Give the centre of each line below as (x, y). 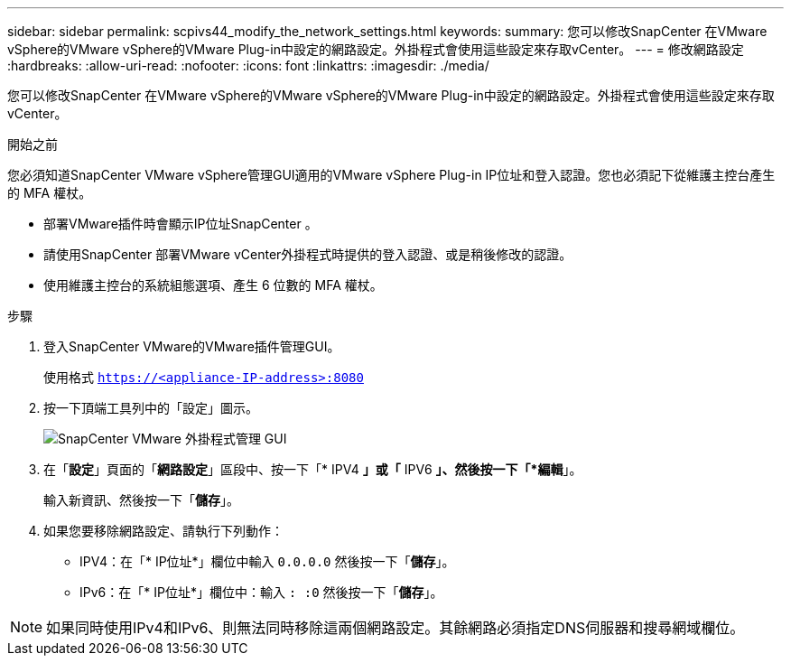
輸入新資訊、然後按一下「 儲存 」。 (141, 500)
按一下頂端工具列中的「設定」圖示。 (151, 408)
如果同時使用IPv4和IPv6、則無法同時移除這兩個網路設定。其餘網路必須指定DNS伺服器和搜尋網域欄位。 (395, 628)
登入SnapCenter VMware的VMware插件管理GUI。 (192, 346)
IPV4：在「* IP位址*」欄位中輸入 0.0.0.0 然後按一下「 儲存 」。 (267, 561)
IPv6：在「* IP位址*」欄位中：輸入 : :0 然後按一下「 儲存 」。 (261, 592)
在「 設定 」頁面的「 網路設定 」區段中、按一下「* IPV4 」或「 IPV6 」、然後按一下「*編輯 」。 (313, 469)
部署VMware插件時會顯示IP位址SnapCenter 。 (181, 224)
